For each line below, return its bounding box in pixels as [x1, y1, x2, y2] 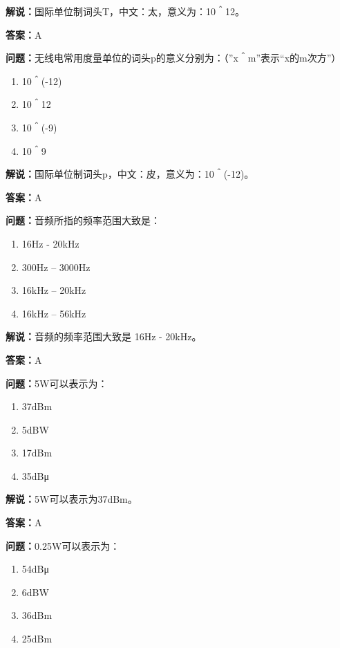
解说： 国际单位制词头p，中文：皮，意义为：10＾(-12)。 [6, 167, 254, 181]
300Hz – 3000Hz [21, 259, 91, 274]
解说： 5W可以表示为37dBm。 [6, 492, 138, 506]
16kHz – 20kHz [21, 283, 86, 297]
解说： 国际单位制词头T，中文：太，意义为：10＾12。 [6, 4, 245, 18]
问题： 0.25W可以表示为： [6, 538, 120, 553]
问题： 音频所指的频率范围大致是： [6, 213, 160, 228]
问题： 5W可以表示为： [6, 376, 108, 390]
